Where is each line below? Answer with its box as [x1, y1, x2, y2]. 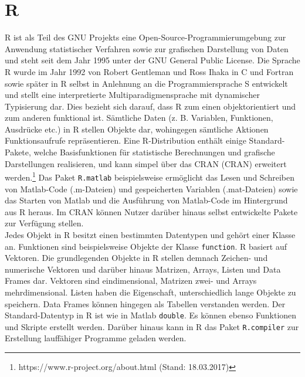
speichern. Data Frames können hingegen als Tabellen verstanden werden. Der [5, 297, 286, 310]
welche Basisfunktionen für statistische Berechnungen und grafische [33, 146, 275, 158]
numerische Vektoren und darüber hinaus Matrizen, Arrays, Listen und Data [5, 263, 281, 275]
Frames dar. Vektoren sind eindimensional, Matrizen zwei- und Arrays [5, 274, 257, 287]
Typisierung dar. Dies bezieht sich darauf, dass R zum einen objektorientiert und [5, 100, 296, 112]
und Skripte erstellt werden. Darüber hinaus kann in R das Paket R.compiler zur [5, 320, 299, 332]
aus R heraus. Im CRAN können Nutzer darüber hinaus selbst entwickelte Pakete [5, 205, 298, 218]
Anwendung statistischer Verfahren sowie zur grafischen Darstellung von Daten [5, 42, 289, 55]
